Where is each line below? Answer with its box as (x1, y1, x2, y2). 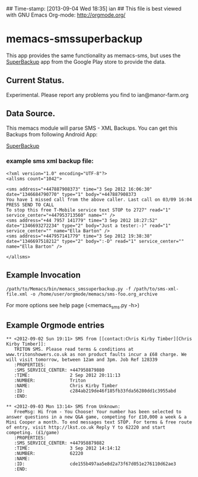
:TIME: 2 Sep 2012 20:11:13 (14, 372, 120, 379)
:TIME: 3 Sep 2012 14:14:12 (14, 445, 120, 451)
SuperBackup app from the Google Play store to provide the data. (6, 58, 166, 65)
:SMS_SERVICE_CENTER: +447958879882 (14, 440, 105, 446)
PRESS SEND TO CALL (6, 202, 55, 208)
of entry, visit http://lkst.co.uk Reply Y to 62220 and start (6, 425, 166, 431)
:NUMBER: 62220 (14, 451, 84, 457)
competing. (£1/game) (6, 430, 60, 436)
